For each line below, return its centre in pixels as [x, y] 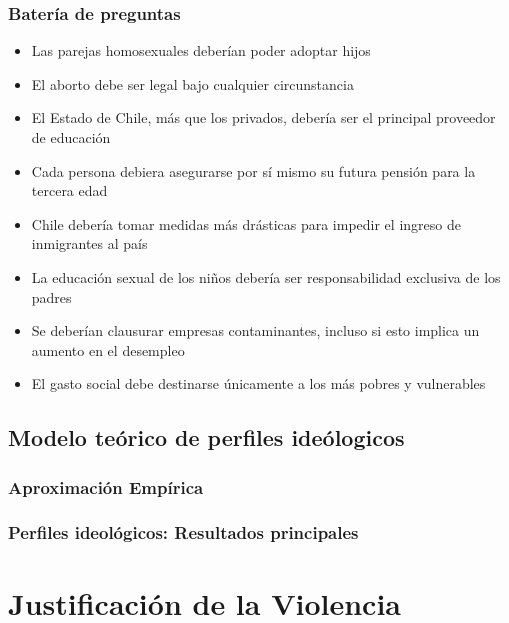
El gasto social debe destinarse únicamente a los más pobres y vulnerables [258, 383]
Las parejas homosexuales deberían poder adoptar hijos [201, 50]
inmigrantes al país [89, 243]
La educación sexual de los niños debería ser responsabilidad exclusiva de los [266, 276]
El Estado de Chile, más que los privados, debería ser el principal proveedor [263, 117]
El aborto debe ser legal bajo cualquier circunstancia [192, 83]
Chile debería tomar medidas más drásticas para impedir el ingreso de [246, 223]
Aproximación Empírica [106, 486]
